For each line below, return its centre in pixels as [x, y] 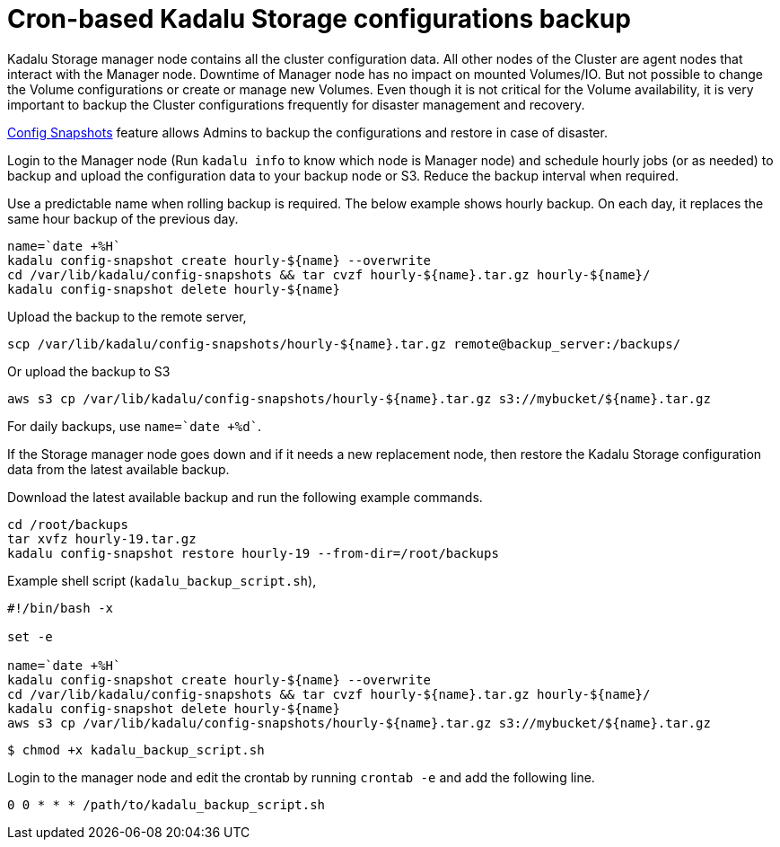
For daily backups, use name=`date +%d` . [135, 426]
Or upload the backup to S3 [89, 371]
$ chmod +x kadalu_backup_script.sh [136, 750]
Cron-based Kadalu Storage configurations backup [319, 19]
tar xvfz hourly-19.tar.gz [102, 538]
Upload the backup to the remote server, [127, 316]
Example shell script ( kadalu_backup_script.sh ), [162, 580]
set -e [30, 636]
